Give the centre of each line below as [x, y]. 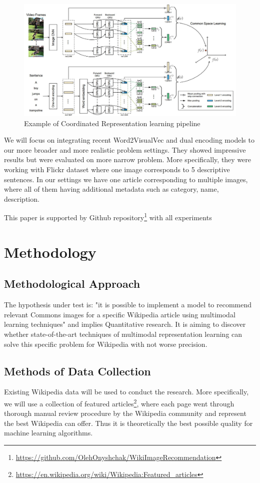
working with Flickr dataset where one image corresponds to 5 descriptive [117, 169]
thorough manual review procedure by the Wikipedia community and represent [125, 413]
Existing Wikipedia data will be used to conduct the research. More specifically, [126, 392]
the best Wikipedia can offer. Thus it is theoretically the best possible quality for [128, 423]
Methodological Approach [72, 284]
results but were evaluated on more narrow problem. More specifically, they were [128, 159]
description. [22, 198]
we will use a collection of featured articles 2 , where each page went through [119, 402]
